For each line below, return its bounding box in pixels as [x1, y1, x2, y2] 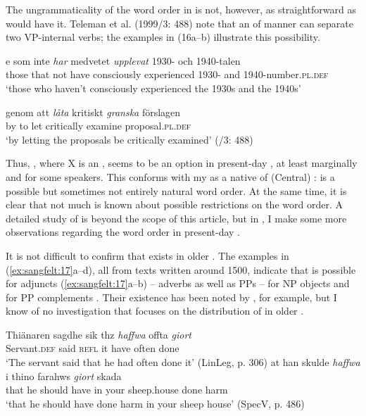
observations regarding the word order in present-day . [6, 225, 241, 239]
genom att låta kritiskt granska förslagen [6, 104, 181, 119]
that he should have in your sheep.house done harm [6, 382, 228, 397]
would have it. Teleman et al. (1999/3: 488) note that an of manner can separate [6, 15, 354, 30]
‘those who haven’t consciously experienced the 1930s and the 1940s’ [6, 80, 301, 95]
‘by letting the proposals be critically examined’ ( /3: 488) [6, 132, 253, 146]
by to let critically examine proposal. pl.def [6, 118, 191, 133]
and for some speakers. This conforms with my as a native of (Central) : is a [6, 169, 335, 184]
